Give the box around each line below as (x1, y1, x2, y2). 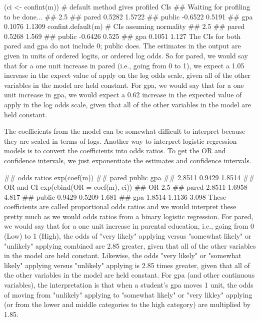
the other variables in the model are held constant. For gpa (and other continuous (4, 270, 255, 280)
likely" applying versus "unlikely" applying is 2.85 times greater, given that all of (4, 260, 250, 270)
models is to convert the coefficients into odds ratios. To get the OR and (4, 145, 226, 156)
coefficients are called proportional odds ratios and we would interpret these (4, 201, 236, 212)
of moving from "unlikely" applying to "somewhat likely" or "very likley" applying (4, 289, 252, 300)
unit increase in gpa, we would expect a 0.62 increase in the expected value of (4, 89, 242, 100)
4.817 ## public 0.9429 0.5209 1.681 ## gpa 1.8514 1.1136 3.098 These (4, 191, 226, 202)
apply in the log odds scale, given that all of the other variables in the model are (4, 99, 251, 109)
